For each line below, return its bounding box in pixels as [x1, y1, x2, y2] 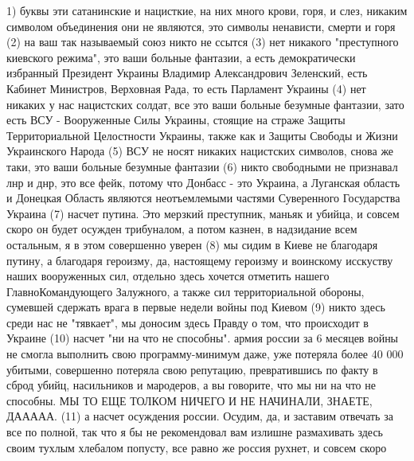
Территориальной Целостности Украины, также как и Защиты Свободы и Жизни [6, 127, 398, 143]
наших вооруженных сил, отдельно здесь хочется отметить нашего [6, 268, 330, 284]
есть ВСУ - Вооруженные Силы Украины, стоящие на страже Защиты [6, 111, 346, 128]
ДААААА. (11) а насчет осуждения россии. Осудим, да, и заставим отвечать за [6, 408, 393, 424]
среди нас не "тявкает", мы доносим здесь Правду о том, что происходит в [6, 314, 369, 330]
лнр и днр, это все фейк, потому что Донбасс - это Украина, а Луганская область [6, 174, 400, 190]
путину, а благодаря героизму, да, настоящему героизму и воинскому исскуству [6, 252, 393, 268]
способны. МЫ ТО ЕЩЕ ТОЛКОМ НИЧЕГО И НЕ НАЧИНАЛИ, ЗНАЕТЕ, [6, 392, 373, 408]
